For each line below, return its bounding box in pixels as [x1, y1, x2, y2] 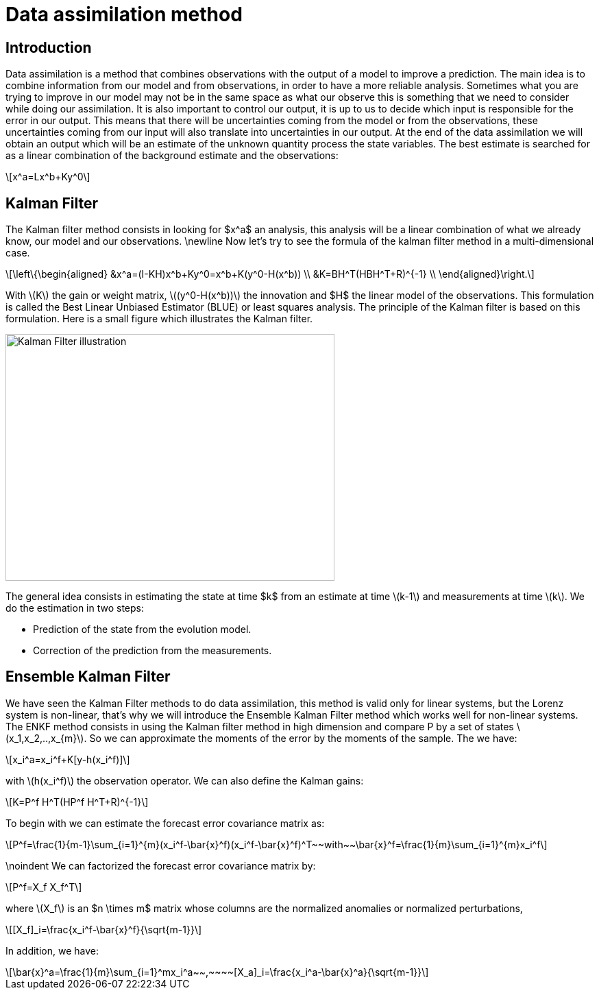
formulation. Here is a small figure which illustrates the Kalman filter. [5, 313, 313, 325]
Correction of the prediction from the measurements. [33, 645, 272, 657]
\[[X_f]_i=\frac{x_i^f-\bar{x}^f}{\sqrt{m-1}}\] [5, 923, 202, 935]
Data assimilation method [5, 3, 243, 26]
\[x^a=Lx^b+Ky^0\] [5, 171, 90, 183]
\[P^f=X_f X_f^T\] [5, 880, 82, 893]
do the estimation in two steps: [5, 602, 144, 614]
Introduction [5, 38, 92, 56]
